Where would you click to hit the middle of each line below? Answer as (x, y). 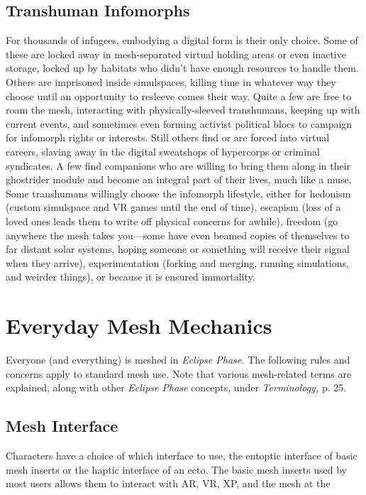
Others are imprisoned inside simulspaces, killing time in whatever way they (171, 81)
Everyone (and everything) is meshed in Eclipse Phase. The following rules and (178, 360)
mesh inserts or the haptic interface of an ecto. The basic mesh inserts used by (176, 469)
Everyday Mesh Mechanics (139, 326)
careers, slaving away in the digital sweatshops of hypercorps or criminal (163, 151)
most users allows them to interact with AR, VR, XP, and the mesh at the (168, 483)
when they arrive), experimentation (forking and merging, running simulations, (177, 262)
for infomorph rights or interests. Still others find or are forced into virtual (168, 137)
